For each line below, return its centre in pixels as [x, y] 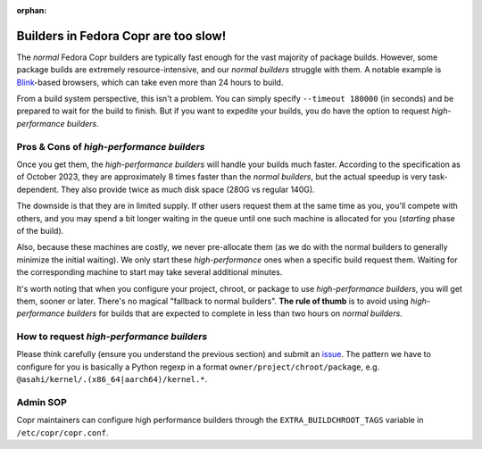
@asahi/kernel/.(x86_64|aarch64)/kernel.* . [112, 379]
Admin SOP [42, 402]
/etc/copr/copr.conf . [62, 432]
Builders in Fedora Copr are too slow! [121, 36]
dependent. [38, 189]
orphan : [32, 10]
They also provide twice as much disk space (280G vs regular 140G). [188, 189]
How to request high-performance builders [112, 337]
